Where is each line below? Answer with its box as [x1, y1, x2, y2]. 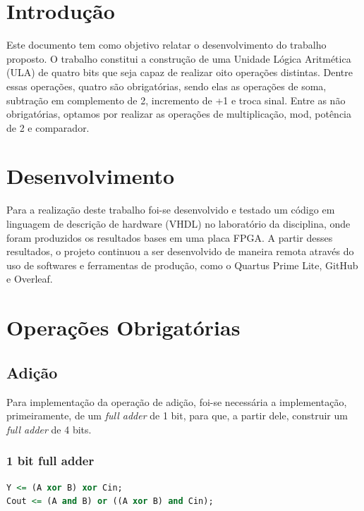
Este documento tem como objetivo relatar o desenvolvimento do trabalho [6, 37, 327, 52]
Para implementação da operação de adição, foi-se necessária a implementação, [6, 394, 347, 409]
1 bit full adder [6, 452, 95, 469]
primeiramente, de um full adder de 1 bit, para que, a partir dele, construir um [6, 408, 348, 423]
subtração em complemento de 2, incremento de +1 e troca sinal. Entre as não [6, 92, 346, 107]
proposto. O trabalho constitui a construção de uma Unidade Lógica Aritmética [6, 51, 351, 66]
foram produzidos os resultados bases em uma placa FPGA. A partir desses [6, 230, 333, 245]
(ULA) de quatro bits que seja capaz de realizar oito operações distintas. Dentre [6, 65, 353, 80]
